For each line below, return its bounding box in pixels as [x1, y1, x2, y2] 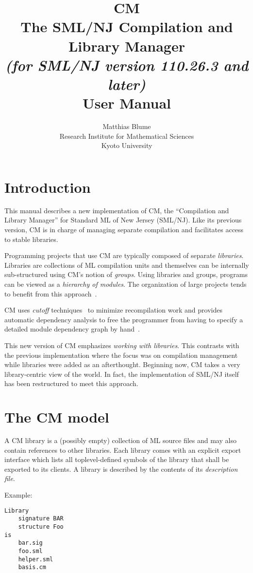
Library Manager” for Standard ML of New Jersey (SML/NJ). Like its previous [4, 215, 242, 225]
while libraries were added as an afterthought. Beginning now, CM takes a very [4, 359, 240, 370]
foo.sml [18, 547, 43, 555]
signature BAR [18, 515, 64, 522]
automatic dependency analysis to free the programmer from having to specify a [4, 314, 243, 324]
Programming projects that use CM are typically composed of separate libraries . [4, 250, 244, 260]
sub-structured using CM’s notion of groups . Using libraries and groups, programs [4, 269, 248, 279]
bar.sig [18, 539, 43, 547]
